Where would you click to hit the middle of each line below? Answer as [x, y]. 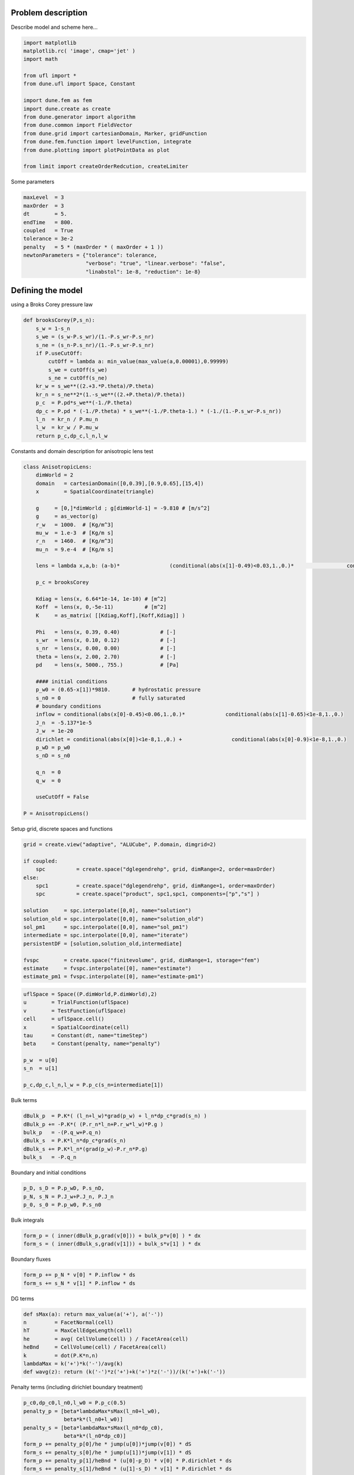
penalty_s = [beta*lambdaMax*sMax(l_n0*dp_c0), [93, 1428]
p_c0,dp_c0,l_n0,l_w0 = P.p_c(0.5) [75, 1403]
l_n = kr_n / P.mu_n [67, 419]
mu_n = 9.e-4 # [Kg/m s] [75, 549]
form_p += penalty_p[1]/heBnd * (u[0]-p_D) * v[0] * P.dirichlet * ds [128, 1461]
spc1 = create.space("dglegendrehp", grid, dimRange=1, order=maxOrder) [155, 886]
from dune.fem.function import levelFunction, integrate [107, 142]
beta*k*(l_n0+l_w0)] [94, 1420]
